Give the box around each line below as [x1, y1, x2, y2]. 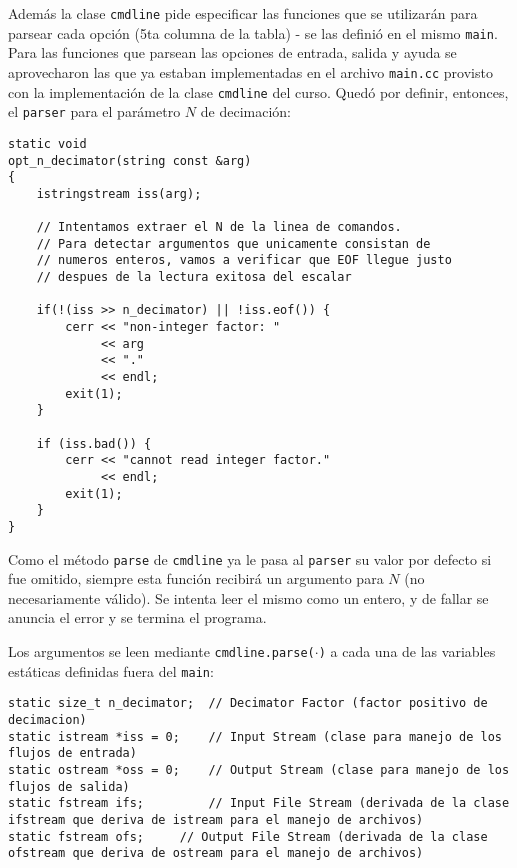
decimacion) [8, 713, 87, 728]
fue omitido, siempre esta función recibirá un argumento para [8, 568, 384, 589]
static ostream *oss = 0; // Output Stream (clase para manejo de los [8, 763, 510, 777]
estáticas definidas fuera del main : [8, 660, 214, 681]
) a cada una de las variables [318, 641, 496, 662]
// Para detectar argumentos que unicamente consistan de [36, 236, 431, 251]
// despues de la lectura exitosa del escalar [36, 270, 352, 285]
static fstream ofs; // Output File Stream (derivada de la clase [8, 829, 488, 844]
